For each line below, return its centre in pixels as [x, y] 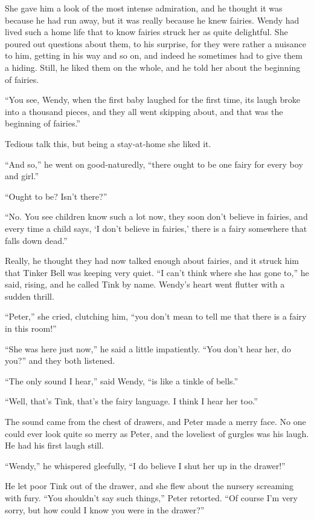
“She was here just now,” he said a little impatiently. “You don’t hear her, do [148, 348]
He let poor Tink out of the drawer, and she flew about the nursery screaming [149, 486]
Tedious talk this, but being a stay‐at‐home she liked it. [108, 143]
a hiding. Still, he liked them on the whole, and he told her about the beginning [153, 67]
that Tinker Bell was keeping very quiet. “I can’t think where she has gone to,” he [157, 272]
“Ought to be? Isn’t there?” [56, 196]
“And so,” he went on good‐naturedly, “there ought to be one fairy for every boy [154, 164]
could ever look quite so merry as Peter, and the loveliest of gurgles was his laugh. [157, 433]
